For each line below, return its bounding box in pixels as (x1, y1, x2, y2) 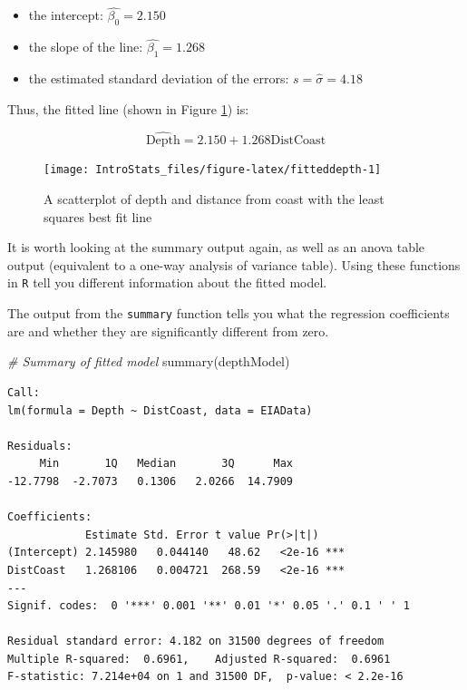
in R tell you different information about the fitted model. (7, 273, 327, 292)
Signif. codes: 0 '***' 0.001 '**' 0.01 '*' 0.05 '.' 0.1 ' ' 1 (7, 599, 410, 613)
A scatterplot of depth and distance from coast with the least (44, 190, 384, 209)
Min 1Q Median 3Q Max (39, 457, 293, 471)
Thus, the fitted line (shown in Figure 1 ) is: (7, 99, 249, 118)
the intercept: (28, 5, 103, 24)
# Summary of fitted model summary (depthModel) (7, 352, 290, 371)
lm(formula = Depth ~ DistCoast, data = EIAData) (7, 403, 313, 417)
